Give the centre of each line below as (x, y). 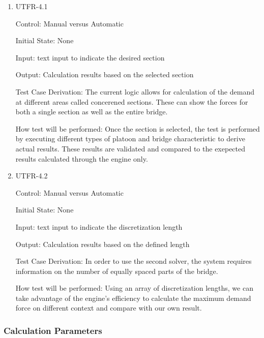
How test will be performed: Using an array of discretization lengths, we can (134, 288)
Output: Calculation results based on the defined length (102, 244)
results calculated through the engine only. (82, 158)
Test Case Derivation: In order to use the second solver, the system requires (134, 261)
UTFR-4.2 (32, 176)
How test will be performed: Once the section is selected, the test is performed (138, 128)
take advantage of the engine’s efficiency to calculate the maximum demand (133, 298)
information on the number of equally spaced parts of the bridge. (117, 271)
